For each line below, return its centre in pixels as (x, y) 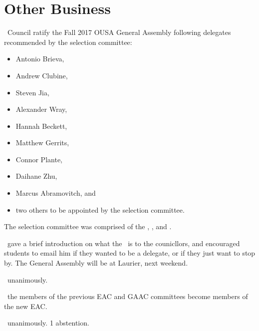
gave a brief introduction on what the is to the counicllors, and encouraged (124, 243)
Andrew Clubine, (42, 75)
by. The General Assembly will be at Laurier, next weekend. (96, 263)
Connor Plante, (39, 159)
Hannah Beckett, (41, 126)
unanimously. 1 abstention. (48, 323)
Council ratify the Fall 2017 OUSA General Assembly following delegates (119, 32)
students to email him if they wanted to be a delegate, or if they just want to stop (130, 253)
